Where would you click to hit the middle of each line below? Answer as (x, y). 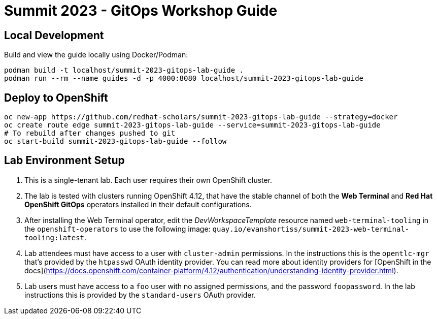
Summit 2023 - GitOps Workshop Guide (141, 11)
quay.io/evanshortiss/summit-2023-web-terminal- (311, 229)
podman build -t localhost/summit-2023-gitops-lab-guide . (124, 70)
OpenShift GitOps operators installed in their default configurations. (138, 204)
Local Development (54, 35)
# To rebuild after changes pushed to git (90, 133)
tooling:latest (55, 237)
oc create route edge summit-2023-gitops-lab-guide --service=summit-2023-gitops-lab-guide (192, 125)
